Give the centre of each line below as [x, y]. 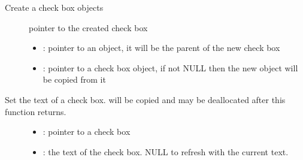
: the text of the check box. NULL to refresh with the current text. [166, 151]
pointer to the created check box [88, 27]
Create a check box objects [54, 7]
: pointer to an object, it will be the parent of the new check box [161, 48]
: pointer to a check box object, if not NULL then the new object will [170, 67]
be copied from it [74, 79]
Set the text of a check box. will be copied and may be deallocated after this [145, 99]
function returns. [36, 111]
